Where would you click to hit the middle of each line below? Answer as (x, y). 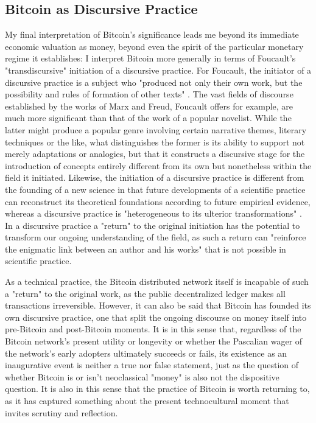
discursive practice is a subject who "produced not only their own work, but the (154, 82)
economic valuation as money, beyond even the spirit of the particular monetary (154, 46)
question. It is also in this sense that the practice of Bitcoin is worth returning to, (157, 389)
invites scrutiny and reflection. (61, 412)
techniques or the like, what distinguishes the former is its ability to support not (155, 142)
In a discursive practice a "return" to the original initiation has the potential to (153, 225)
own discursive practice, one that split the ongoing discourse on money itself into (156, 317)
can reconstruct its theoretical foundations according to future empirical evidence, (158, 201)
